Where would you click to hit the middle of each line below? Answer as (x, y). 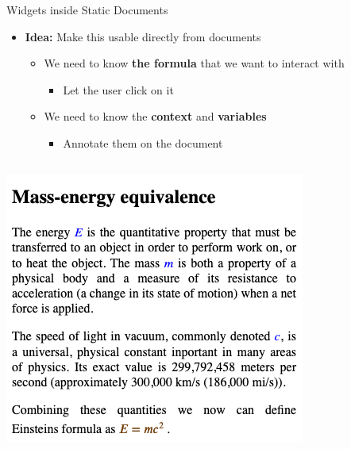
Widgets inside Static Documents (87, 10)
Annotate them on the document (143, 142)
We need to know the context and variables (155, 116)
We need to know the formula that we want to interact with (194, 63)
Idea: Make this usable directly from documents (143, 36)
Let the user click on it (118, 89)
